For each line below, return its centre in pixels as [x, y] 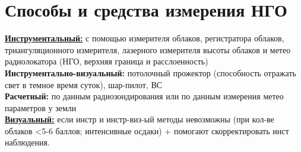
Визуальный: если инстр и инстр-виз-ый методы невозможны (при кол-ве [140, 119]
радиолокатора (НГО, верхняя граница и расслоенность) [107, 61]
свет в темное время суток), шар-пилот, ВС [84, 84]
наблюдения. [27, 142]
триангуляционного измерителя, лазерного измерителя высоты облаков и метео [148, 49]
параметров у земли [41, 107]
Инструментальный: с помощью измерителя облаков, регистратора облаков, [145, 38]
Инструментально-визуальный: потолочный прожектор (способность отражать [150, 72]
